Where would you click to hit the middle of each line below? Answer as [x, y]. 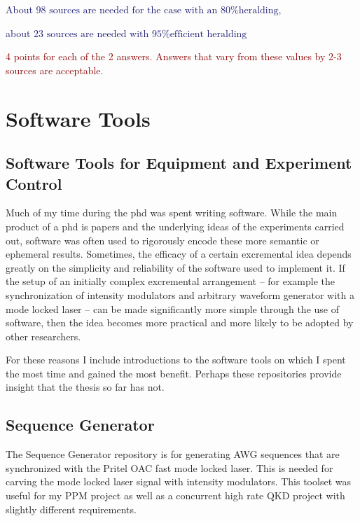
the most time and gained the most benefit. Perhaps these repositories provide [174, 373]
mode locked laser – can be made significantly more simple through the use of [172, 308]
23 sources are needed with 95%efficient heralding [140, 34]
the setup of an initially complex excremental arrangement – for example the [170, 281]
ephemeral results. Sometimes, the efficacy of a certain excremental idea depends [179, 254]
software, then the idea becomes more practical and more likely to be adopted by [180, 322]
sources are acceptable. [55, 70]
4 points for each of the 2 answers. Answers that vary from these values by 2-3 [174, 56]
